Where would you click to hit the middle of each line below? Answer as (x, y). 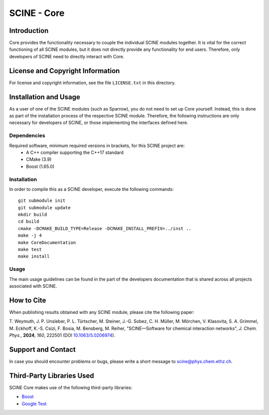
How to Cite (28, 300)
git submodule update (44, 207)
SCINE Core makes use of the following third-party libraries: (71, 387)
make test (30, 250)
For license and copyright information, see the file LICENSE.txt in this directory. (92, 83)
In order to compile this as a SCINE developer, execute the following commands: (91, 189)
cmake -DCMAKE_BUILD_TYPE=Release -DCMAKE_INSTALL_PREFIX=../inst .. (105, 228)
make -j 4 (30, 236)
